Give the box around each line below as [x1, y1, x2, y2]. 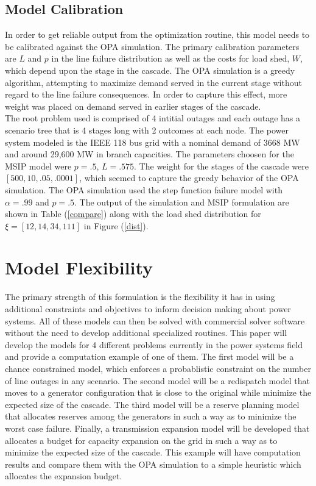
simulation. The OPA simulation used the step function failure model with [5, 183, 283, 196]
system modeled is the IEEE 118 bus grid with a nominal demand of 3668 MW [5, 135, 300, 148]
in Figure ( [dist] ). [83, 219, 149, 232]
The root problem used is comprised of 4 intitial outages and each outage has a [5, 112, 301, 124]
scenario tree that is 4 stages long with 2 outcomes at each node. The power [5, 123, 289, 136]
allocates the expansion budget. [5, 470, 122, 482]
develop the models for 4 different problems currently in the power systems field [5, 338, 303, 351]
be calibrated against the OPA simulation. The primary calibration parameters [5, 40, 300, 52]
